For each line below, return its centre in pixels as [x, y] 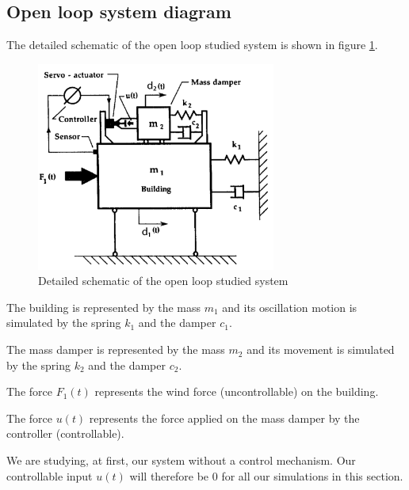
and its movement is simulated [321, 349]
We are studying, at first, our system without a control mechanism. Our [181, 460]
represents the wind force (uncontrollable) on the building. [237, 391]
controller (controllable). [65, 433]
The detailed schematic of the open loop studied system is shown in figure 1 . [192, 45]
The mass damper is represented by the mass [116, 349]
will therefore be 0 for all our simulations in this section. [266, 475]
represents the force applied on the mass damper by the [224, 418]
